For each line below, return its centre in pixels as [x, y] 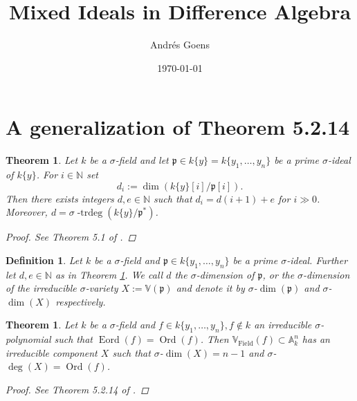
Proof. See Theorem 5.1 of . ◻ [71, 237]
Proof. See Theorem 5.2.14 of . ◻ [77, 389]
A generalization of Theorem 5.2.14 [178, 127]
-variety [102, 288]
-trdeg [90, 213]
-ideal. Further [317, 260]
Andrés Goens [180, 45]
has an [316, 339]
